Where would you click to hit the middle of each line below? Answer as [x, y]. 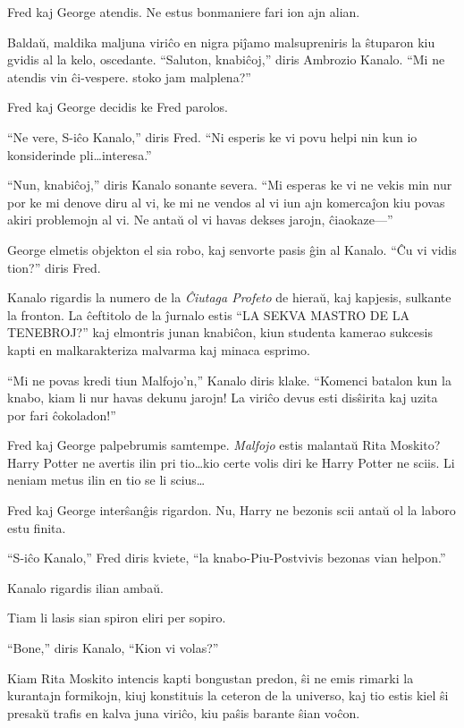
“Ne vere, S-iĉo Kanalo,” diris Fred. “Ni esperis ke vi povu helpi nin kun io [212, 136]
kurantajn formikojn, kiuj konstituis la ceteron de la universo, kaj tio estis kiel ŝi [228, 695]
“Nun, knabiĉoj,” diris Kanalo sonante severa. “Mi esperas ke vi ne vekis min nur [230, 185]
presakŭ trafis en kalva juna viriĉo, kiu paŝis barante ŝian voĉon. [184, 712]
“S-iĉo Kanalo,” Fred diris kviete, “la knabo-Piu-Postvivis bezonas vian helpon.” [227, 558]
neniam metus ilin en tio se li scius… [106, 480]
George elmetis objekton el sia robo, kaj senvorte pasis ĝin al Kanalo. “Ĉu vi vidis [232, 249]
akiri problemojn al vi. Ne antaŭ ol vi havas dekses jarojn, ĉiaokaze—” [200, 220]
